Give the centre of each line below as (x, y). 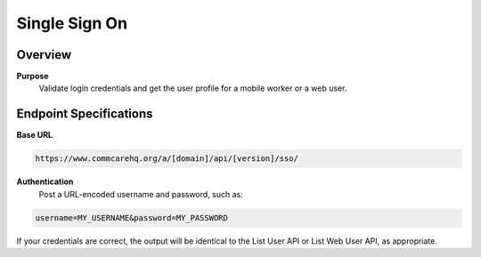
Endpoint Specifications (85, 114)
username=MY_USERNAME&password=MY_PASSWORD (132, 217)
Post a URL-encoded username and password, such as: (141, 194)
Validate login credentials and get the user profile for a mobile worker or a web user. (193, 88)
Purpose (33, 76)
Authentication (45, 181)
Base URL (35, 135)
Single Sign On (72, 23)
